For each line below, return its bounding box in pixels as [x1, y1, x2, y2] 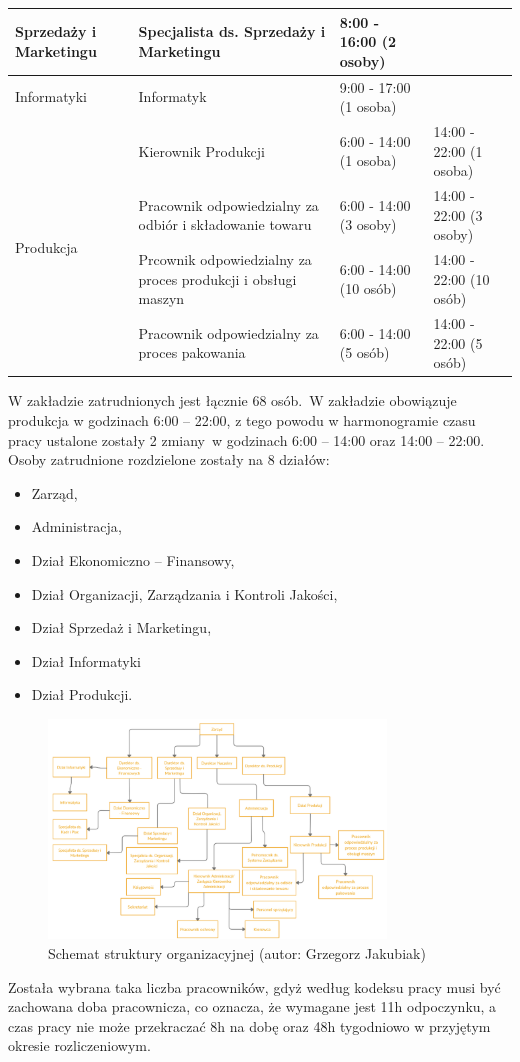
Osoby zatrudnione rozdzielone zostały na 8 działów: [8, 449, 330, 470]
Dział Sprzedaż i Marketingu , [31, 617, 212, 638]
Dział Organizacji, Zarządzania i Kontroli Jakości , [31, 583, 338, 604]
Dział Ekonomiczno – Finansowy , [31, 549, 235, 570]
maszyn [138, 288, 185, 309]
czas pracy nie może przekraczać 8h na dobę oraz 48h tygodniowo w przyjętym [8, 1015, 491, 1036]
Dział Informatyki [31, 650, 141, 671]
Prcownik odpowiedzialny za [138, 249, 312, 270]
